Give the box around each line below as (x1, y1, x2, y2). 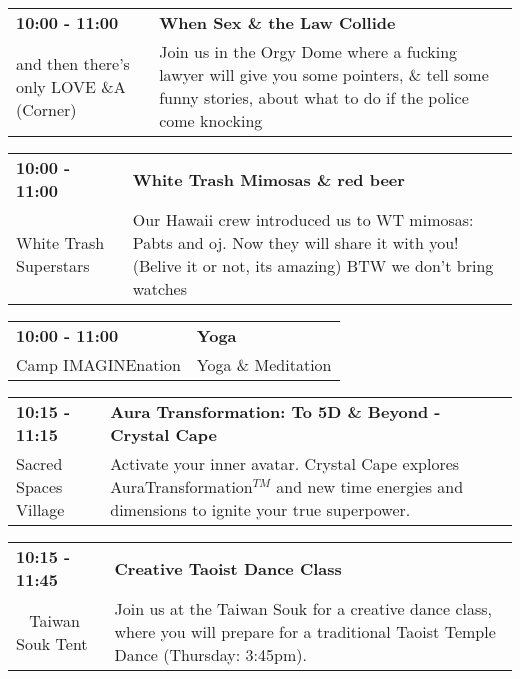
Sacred (16, 452, 63, 475)
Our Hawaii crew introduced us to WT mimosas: (132, 208, 474, 231)
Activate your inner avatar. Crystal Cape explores (110, 452, 460, 475)
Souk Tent (16, 631, 88, 655)
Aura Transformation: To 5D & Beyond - (110, 400, 441, 423)
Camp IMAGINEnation (16, 353, 181, 376)
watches (132, 277, 187, 300)
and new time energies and (276, 475, 464, 498)
